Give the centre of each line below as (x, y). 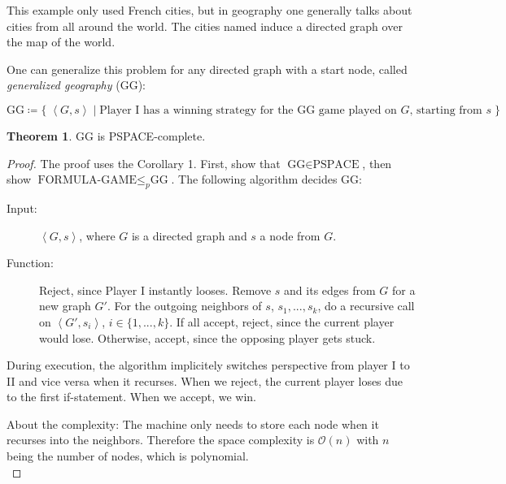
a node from (290, 235)
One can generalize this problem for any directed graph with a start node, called (207, 69)
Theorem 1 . (39, 135)
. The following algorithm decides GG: (266, 179)
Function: (30, 263)
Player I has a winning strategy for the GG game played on (248, 110)
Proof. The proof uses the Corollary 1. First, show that (144, 163)
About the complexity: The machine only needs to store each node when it (193, 423)
